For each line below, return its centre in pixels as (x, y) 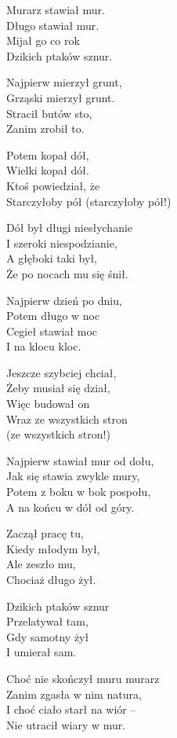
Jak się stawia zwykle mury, (73, 476)
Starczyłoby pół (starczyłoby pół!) (89, 201)
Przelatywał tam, (47, 621)
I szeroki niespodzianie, (62, 242)
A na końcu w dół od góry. (70, 507)
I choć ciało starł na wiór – (71, 709)
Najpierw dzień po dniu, (64, 300)
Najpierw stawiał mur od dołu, (80, 460)
